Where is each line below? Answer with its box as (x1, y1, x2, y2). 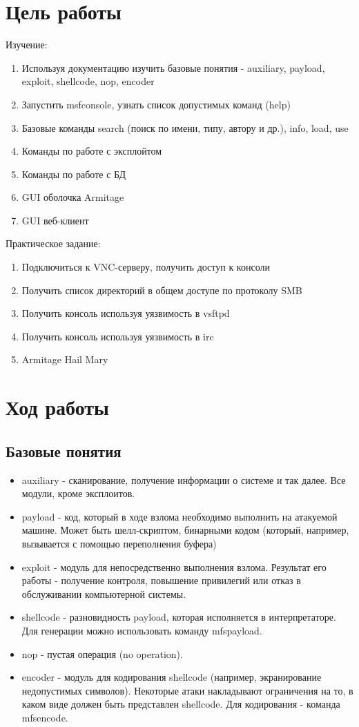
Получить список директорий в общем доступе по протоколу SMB (21, 282, 302, 297)
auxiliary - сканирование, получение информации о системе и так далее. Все (21, 472, 346, 487)
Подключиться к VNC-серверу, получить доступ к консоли (21, 260, 270, 274)
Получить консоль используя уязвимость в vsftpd (21, 306, 230, 320)
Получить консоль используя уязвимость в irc (21, 329, 214, 343)
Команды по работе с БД (21, 166, 126, 181)
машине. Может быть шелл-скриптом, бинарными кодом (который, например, (21, 523, 349, 537)
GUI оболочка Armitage (21, 190, 124, 204)
